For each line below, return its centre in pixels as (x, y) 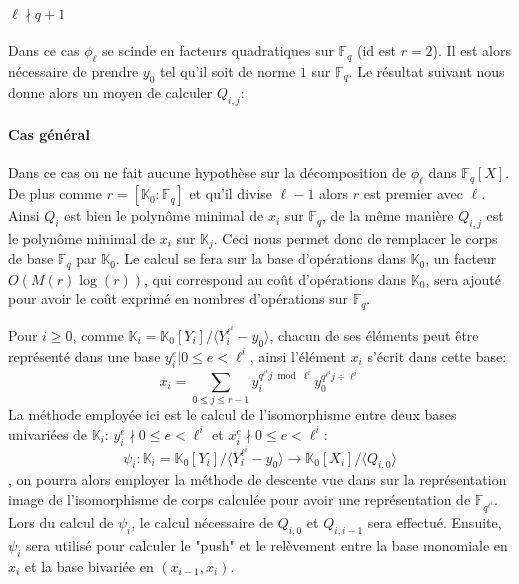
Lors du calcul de (61, 522)
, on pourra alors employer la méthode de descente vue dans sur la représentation (257, 479)
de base (31, 258)
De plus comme (55, 193)
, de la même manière (388, 215)
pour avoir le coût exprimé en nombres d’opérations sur (178, 298)
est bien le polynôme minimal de (164, 215)
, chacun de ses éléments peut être (374, 335)
